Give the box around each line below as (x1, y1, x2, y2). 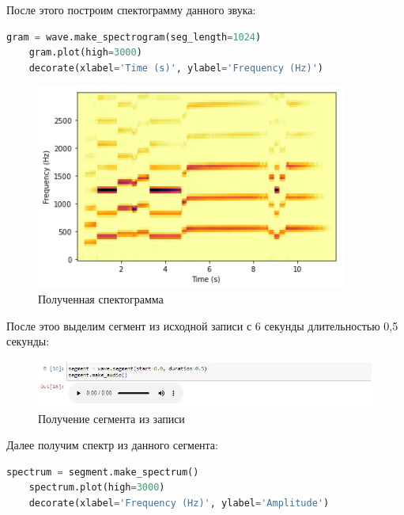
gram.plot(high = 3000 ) (28, 47, 142, 59)
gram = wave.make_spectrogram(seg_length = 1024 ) (6, 31, 262, 43)
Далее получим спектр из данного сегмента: (6, 437, 218, 453)
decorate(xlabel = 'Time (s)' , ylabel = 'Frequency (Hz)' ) (28, 62, 323, 74)
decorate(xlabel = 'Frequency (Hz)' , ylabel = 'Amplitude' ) (28, 497, 330, 509)
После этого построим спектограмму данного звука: (6, 2, 256, 17)
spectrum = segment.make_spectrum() (6, 466, 199, 478)
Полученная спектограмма (38, 290, 164, 307)
